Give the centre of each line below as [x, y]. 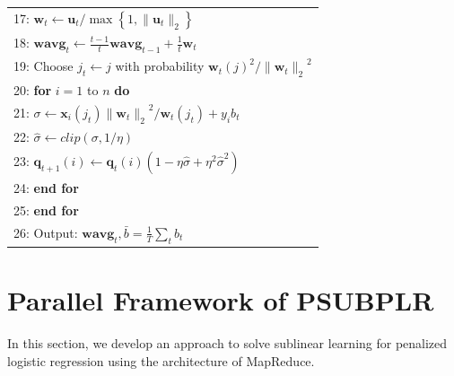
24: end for [46, 188]
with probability [160, 66]
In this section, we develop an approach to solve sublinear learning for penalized [227, 343]
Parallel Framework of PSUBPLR [221, 300]
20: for [33, 90]
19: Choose [44, 66]
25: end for [46, 210]
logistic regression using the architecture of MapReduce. [161, 360]
